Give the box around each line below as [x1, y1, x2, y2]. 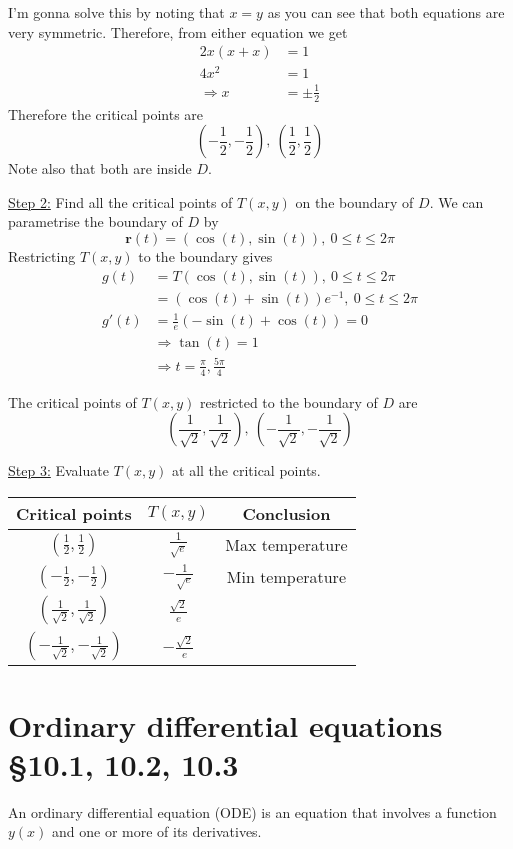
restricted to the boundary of [199, 391, 378, 412]
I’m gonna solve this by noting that [8, 2, 225, 22]
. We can [429, 191, 484, 212]
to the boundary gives [138, 246, 273, 267]
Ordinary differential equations [8, 704, 443, 745]
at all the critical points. [172, 460, 321, 481]
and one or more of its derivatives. [52, 821, 262, 842]
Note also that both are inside [8, 158, 192, 179]
